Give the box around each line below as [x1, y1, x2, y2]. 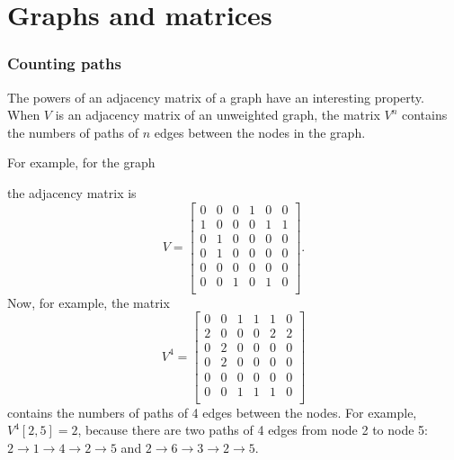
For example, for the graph [7, 153, 156, 172]
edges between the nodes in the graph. [154, 122, 366, 141]
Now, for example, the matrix [7, 293, 170, 311]
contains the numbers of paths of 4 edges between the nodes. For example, [7, 402, 417, 421]
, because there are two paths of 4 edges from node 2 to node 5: [77, 420, 428, 439]
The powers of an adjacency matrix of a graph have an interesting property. [7, 87, 424, 106]
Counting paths [7, 52, 121, 75]
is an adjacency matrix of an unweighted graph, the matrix [55, 105, 380, 124]
